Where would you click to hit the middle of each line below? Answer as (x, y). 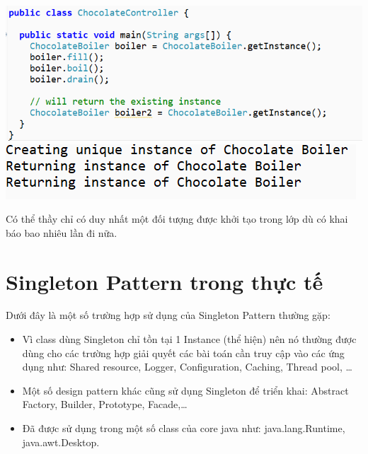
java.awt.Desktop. (61, 442)
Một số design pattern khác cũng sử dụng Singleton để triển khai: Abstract (185, 390)
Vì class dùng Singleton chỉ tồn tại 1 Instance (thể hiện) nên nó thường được (189, 339)
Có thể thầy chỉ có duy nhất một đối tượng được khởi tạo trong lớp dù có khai (177, 219)
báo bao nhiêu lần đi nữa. (62, 232)
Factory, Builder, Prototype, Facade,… (105, 404)
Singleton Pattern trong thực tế (165, 281)
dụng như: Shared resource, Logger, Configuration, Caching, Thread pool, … (187, 367)
